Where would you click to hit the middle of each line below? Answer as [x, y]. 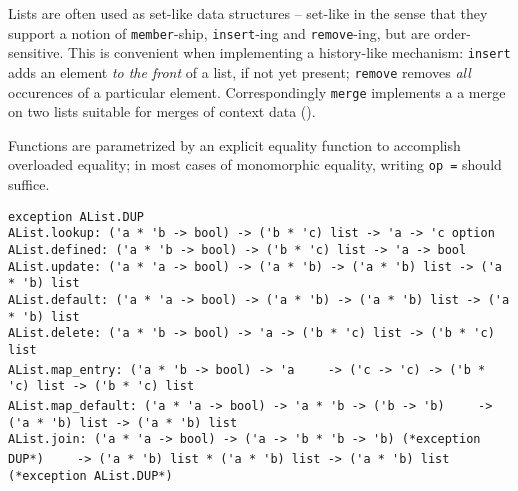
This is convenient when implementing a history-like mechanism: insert [289, 52]
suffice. [29, 184]
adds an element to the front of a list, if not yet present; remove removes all [239, 71]
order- [452, 32]
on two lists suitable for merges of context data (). [162, 111]
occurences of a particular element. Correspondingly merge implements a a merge [257, 91]
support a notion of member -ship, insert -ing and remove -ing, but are [219, 32]
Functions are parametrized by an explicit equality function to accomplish [234, 144]
